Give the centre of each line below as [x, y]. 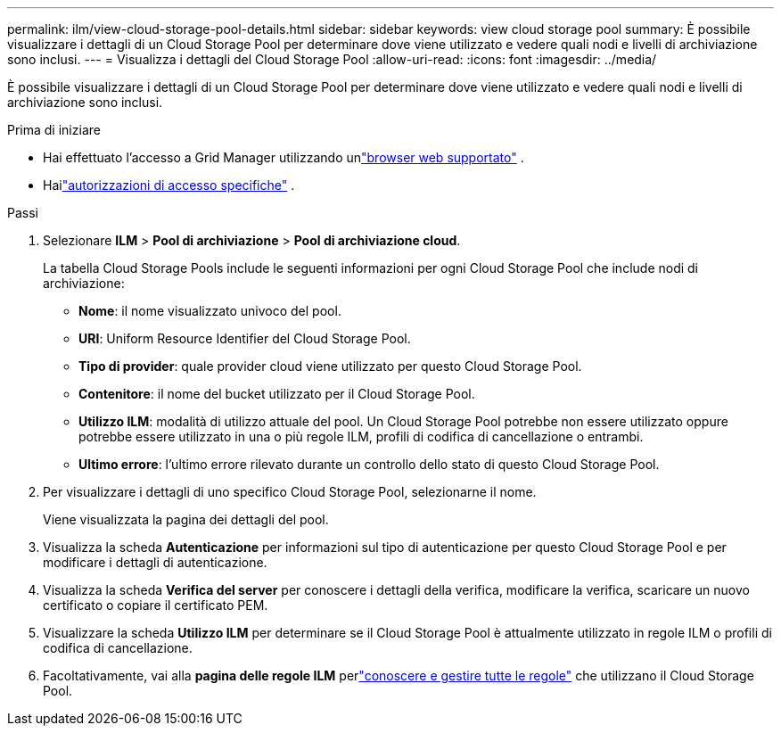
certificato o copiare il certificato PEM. [156, 605]
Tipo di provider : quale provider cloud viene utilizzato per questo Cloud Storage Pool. [330, 366]
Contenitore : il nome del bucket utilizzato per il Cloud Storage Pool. [277, 394]
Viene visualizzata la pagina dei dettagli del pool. [186, 519]
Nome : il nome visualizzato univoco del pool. [210, 311]
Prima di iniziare [54, 130]
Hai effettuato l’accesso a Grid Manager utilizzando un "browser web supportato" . [284, 157]
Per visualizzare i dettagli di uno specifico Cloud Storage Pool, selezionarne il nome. [290, 492]
